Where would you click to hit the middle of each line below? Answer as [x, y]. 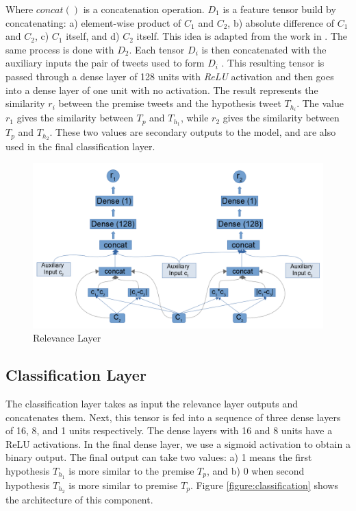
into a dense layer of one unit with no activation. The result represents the [162, 90]
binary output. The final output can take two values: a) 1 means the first [159, 457]
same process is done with [60, 49]
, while [194, 118]
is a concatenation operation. [144, 9]
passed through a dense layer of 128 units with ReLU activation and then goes [170, 76]
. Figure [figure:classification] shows [264, 485]
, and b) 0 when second [256, 470]
